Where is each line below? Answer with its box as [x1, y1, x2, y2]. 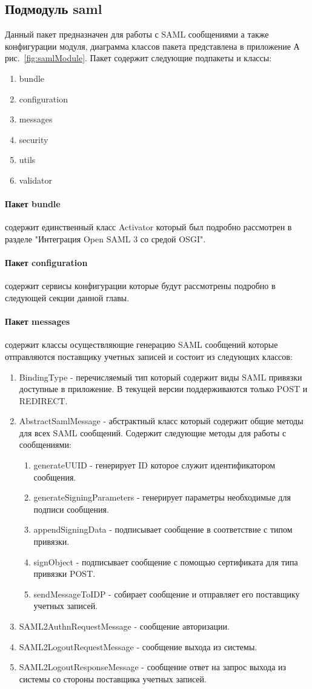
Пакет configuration [5, 256, 88, 269]
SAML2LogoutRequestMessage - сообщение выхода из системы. [19, 640, 257, 653]
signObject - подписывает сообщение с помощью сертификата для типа [33, 555, 298, 568]
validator [19, 173, 52, 186]
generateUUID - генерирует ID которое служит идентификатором [33, 459, 276, 471]
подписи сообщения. [33, 502, 109, 515]
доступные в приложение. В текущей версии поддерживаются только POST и [19, 382, 308, 395]
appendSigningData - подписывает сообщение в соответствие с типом [33, 523, 293, 536]
